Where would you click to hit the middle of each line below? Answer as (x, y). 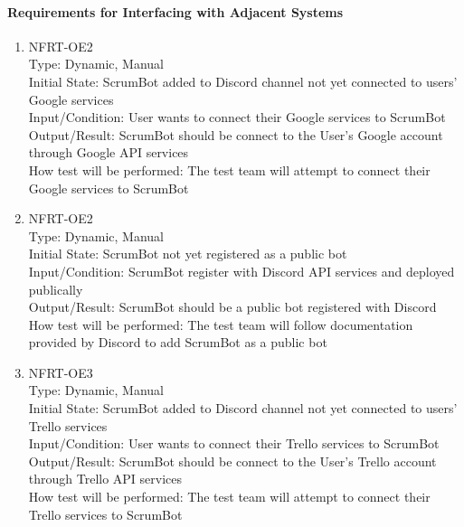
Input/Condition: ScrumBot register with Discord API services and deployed (241, 271)
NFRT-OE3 (61, 372)
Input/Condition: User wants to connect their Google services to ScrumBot (237, 117)
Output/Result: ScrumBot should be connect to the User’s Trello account (232, 461)
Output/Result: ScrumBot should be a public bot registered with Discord (232, 307)
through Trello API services (105, 479)
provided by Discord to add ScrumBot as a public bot (178, 342)
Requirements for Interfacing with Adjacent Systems (175, 11)
